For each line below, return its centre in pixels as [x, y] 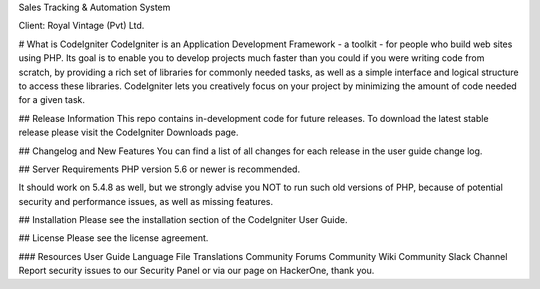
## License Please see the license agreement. [113, 238]
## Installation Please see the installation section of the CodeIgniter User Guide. [183, 220]
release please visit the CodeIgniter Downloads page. [128, 132]
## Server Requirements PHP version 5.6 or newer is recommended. [159, 169]
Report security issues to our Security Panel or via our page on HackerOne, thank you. [196, 271]
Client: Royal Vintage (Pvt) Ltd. [81, 26]
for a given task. [51, 100]
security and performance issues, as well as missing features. [146, 201]
